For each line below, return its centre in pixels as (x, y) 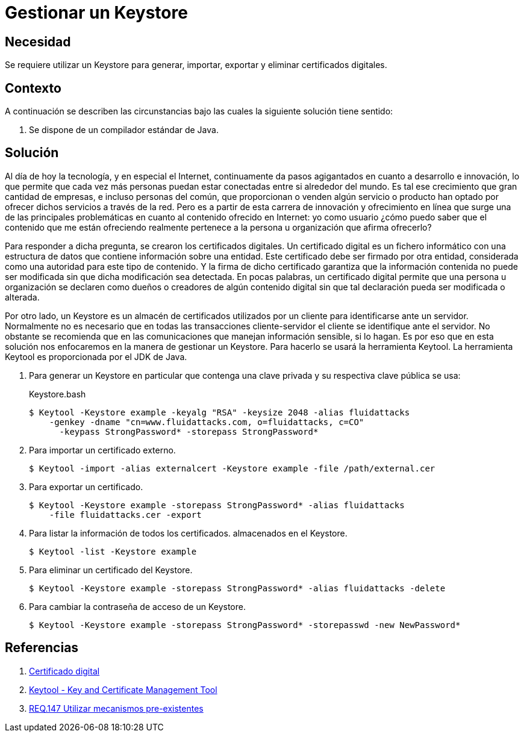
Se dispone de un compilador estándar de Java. (124, 130)
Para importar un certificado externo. (102, 450)
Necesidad (38, 42)
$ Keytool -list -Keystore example (113, 551)
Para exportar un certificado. (86, 487)
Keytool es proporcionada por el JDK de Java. (96, 356)
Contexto (33, 88)
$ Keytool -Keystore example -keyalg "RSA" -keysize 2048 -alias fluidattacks (220, 412)
